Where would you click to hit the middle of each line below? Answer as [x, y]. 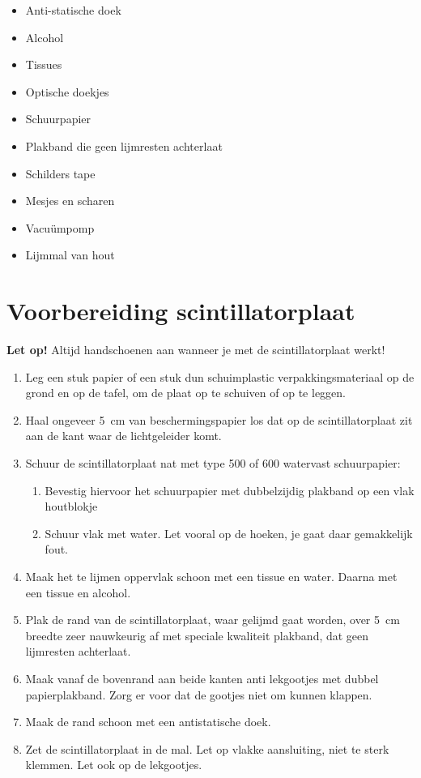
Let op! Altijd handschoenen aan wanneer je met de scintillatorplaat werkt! [196, 350]
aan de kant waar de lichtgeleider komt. [123, 436]
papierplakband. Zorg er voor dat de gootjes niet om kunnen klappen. [199, 694]
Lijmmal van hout [70, 255]
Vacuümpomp [60, 227]
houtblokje [71, 506]
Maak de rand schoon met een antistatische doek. [148, 722]
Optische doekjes [67, 91]
